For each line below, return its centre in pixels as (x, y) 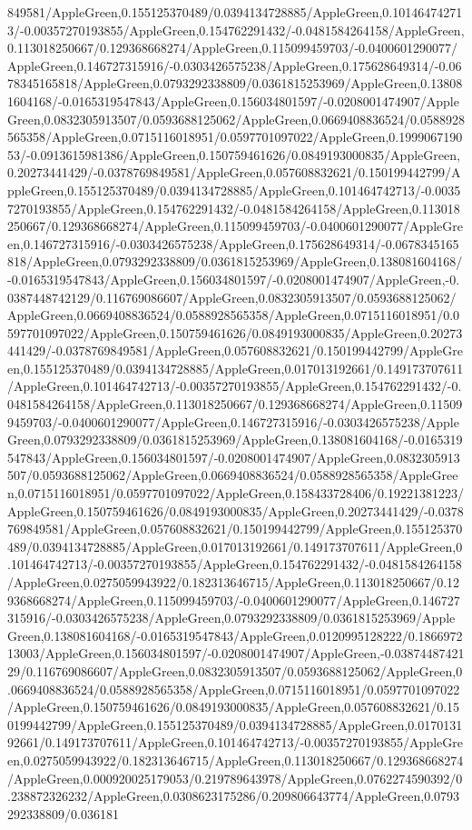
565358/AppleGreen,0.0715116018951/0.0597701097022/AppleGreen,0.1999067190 (235, 137)
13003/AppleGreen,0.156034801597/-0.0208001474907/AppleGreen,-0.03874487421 (236, 653)
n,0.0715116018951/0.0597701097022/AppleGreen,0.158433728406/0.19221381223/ (236, 493)
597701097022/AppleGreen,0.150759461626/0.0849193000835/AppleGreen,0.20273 (235, 332)
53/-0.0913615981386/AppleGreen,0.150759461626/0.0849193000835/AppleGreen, (234, 154)
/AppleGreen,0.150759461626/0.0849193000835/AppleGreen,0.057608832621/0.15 (234, 707)
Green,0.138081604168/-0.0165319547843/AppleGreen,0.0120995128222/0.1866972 (235, 635)
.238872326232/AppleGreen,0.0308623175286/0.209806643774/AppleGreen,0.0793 (234, 796)
